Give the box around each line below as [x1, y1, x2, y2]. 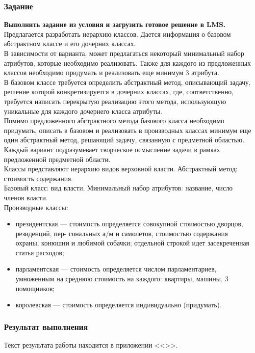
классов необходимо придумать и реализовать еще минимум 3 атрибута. [4, 67, 219, 78]
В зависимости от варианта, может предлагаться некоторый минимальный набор [4, 48, 244, 58]
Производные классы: [4, 202, 68, 212]
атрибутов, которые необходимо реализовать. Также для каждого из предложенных [4, 57, 251, 68]
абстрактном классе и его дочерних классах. [4, 38, 136, 49]
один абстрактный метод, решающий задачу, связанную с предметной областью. [4, 135, 245, 145]
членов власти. [4, 192, 48, 202]
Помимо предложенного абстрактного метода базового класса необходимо [4, 115, 225, 126]
